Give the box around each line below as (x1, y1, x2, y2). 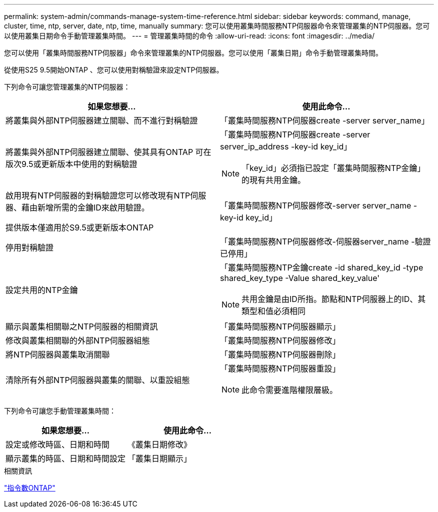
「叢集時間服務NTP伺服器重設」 (220, 363, 340, 373)
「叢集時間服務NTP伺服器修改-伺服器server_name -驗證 (220, 236, 431, 246)
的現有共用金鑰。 (241, 175, 306, 185)
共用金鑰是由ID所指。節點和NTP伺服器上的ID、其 (241, 294, 426, 304)
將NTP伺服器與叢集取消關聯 (5, 349, 110, 359)
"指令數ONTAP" (4, 483, 55, 492)
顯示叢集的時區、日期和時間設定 (5, 453, 126, 463)
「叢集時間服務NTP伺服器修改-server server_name (220, 200, 411, 210)
